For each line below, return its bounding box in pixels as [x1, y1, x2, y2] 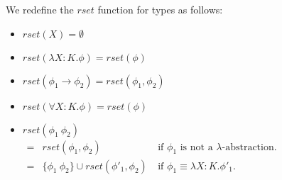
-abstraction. [222, 142, 277, 152]
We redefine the [6, 2, 74, 16]
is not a [180, 142, 213, 152]
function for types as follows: [97, 2, 223, 16]
